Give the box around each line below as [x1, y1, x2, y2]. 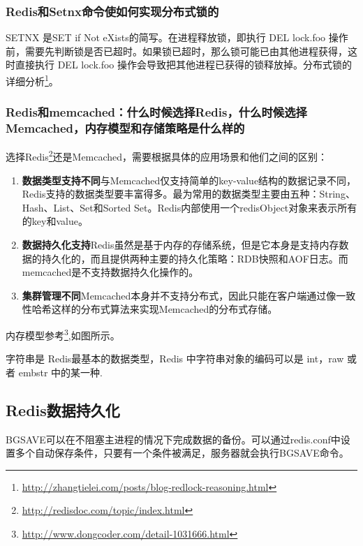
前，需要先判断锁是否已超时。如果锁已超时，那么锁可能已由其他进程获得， [6, 43, 348, 58]
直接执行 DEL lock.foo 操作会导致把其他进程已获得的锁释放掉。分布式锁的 [15, 57, 353, 72]
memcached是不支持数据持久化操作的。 [22, 265, 199, 279]
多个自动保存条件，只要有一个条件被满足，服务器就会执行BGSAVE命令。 [15, 445, 349, 460]
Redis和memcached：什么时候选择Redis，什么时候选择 [6, 103, 307, 121]
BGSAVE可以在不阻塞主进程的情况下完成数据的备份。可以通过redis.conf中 [6, 431, 341, 446]
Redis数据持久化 [6, 399, 120, 420]
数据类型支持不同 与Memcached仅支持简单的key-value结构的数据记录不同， [22, 172, 357, 187]
